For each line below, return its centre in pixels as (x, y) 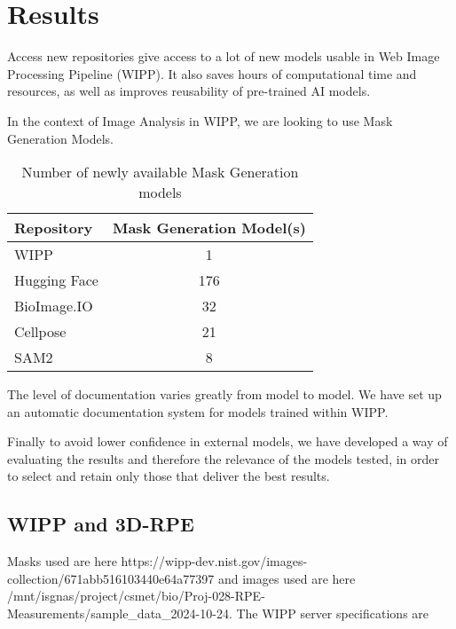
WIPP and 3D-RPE (101, 524)
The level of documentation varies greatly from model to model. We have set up (224, 394)
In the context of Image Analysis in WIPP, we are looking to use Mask (200, 120)
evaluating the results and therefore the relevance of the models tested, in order (224, 458)
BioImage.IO (54, 306)
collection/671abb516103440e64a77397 (111, 578)
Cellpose (40, 332)
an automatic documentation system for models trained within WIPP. (198, 411)
